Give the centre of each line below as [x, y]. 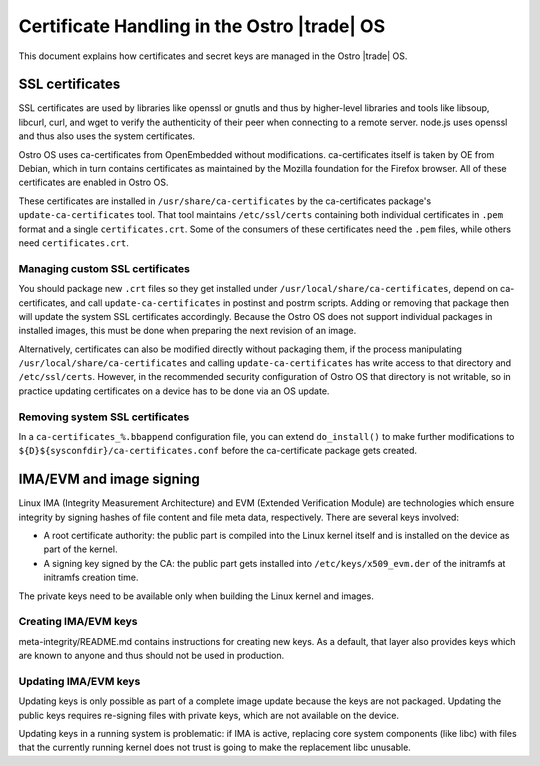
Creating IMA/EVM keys [78, 622]
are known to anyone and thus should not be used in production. [151, 656]
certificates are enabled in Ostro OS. [93, 182]
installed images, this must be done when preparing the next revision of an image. [187, 331]
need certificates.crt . [74, 242]
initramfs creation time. [91, 577]
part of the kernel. [80, 549]
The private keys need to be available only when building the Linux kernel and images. [196, 596]
